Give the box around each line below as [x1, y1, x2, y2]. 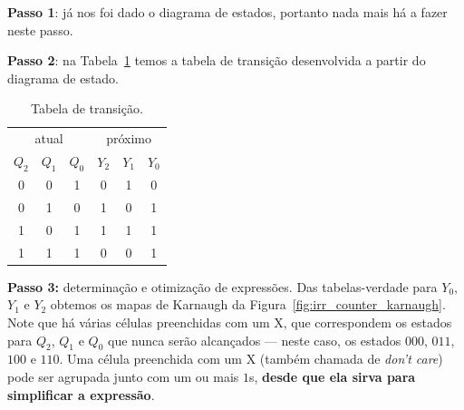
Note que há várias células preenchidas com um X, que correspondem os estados [7, 312, 452, 331]
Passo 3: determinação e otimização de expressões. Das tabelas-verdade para [7, 277, 438, 296]
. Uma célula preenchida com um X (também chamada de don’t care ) [59, 349, 443, 368]
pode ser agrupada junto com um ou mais [7, 366, 239, 386]
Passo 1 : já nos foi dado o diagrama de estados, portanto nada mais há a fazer [7, 3, 448, 21]
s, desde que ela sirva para [249, 366, 416, 386]
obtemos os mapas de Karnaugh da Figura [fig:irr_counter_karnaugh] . [50, 295, 446, 314]
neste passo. [7, 20, 73, 39]
